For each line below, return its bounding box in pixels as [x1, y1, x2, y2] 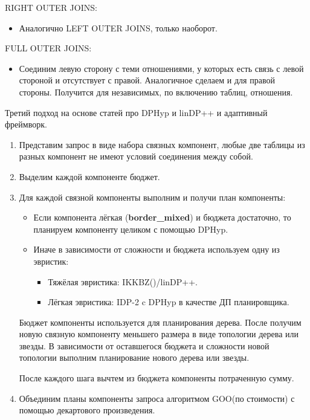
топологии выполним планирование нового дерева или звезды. [19, 351, 250, 364]
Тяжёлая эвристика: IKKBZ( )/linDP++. [48, 275, 198, 288]
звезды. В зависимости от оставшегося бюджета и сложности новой [19, 339, 270, 352]
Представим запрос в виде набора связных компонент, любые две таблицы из [19, 138, 305, 150]
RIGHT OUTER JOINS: [5, 1, 97, 13]
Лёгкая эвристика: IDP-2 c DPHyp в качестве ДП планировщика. [48, 296, 289, 308]
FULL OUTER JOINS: [5, 42, 92, 54]
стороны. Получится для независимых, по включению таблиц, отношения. [19, 85, 293, 98]
